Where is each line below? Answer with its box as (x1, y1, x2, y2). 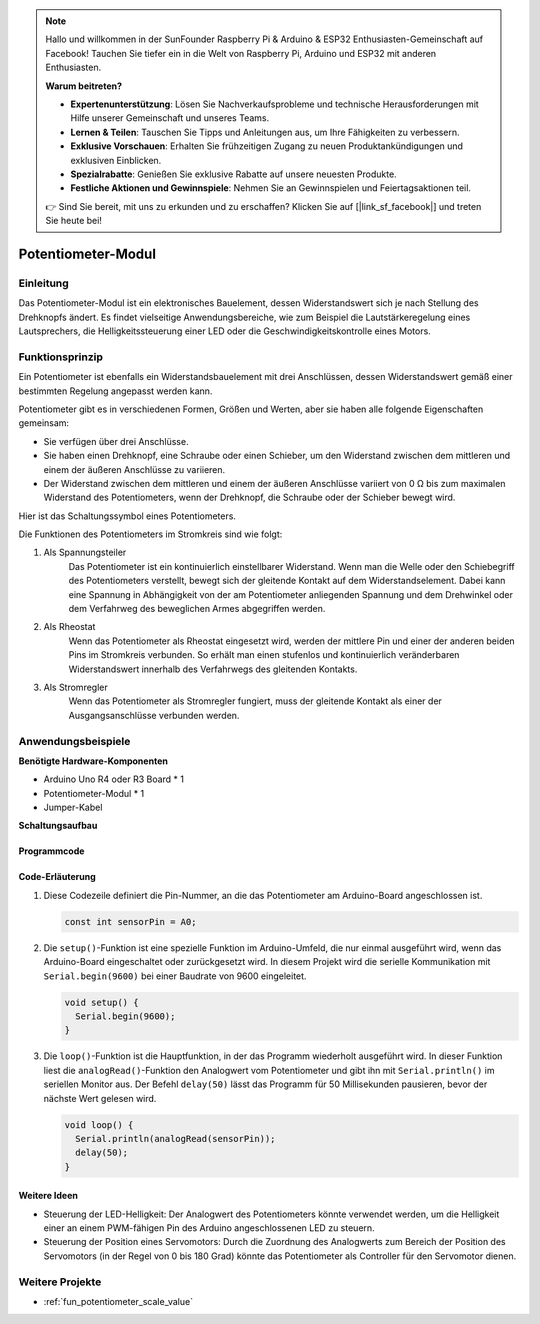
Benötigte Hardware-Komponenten (18, 755, 169, 767)
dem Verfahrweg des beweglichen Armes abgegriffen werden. (68, 603, 326, 615)
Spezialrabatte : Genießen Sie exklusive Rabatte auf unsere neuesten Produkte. (70, 168, 397, 180)
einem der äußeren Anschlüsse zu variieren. (43, 463, 226, 475)
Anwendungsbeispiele (18, 734, 131, 748)
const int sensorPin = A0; (64, 916, 197, 927)
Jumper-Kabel (43, 801, 103, 814)
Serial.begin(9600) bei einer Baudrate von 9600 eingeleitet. (43, 970, 307, 982)
